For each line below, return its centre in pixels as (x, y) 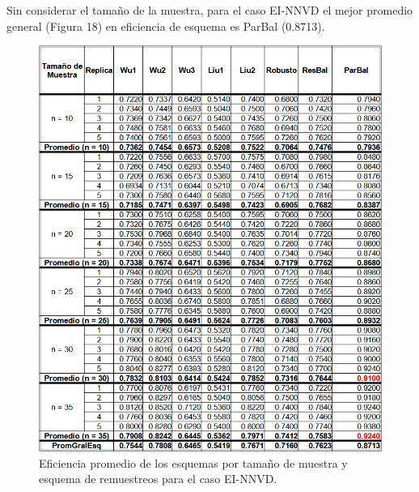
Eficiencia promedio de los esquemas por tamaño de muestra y (193, 462)
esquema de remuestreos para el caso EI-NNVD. (158, 479)
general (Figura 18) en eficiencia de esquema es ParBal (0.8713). (166, 26)
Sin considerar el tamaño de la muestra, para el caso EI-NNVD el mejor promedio (210, 10)
